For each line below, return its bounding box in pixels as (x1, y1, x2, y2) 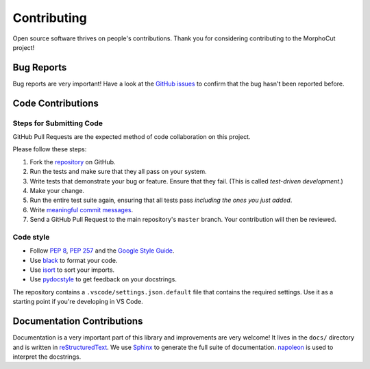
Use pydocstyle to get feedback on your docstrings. (29, 275, 177, 283)
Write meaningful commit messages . (29, 205, 134, 214)
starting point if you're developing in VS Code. (12, 298, 143, 306)
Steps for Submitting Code (12, 118, 103, 128)
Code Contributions (12, 97, 99, 109)
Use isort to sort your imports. (29, 266, 115, 274)
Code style (12, 232, 50, 242)
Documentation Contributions (12, 316, 143, 327)
